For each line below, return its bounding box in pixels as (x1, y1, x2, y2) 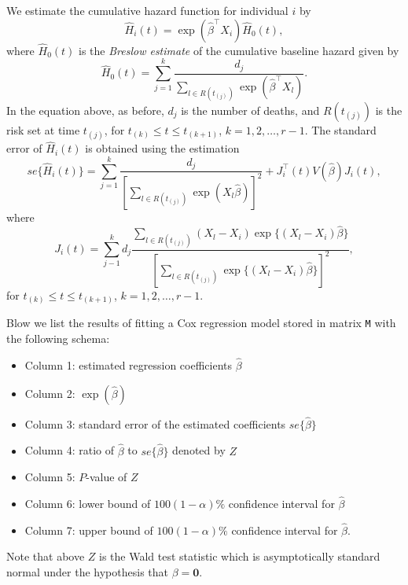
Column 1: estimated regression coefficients (24, 356, 233, 373)
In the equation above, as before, (6, 101, 164, 118)
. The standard (304, 121, 377, 138)
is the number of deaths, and (181, 101, 320, 118)
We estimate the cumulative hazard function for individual (6, 2, 289, 18)
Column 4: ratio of (24, 442, 115, 458)
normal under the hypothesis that (6, 563, 168, 579)
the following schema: (6, 330, 110, 347)
